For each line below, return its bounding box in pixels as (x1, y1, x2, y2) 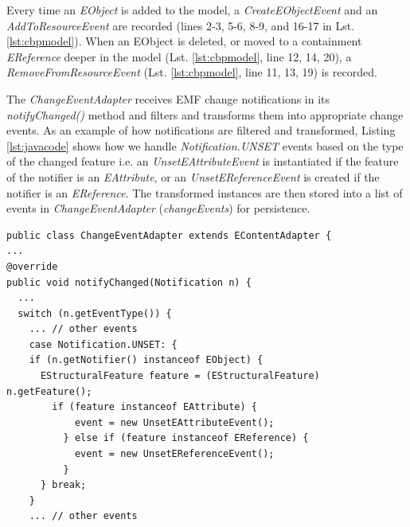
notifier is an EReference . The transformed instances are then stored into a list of (6, 184, 403, 201)
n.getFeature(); (6, 385, 92, 397)
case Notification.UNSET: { (29, 338, 178, 350)
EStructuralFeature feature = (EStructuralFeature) (40, 370, 320, 382)
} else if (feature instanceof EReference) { (63, 432, 309, 444)
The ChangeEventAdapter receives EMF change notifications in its (6, 90, 330, 107)
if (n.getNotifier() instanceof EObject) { (29, 354, 264, 366)
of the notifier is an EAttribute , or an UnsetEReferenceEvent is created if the (6, 168, 380, 185)
